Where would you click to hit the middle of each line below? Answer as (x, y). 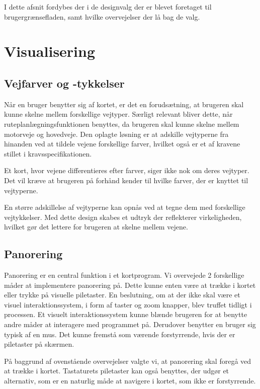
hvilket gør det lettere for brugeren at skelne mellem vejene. (96, 227)
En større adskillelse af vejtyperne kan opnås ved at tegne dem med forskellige (125, 207)
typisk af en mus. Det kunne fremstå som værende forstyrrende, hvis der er (120, 334)
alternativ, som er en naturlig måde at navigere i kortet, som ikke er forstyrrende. (130, 381)
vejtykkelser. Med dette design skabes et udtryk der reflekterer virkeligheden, (123, 217)
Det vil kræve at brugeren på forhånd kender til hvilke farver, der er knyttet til (126, 180)
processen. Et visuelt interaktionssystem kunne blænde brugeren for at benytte (126, 314)
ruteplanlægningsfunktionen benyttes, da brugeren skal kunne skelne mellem (122, 124)
